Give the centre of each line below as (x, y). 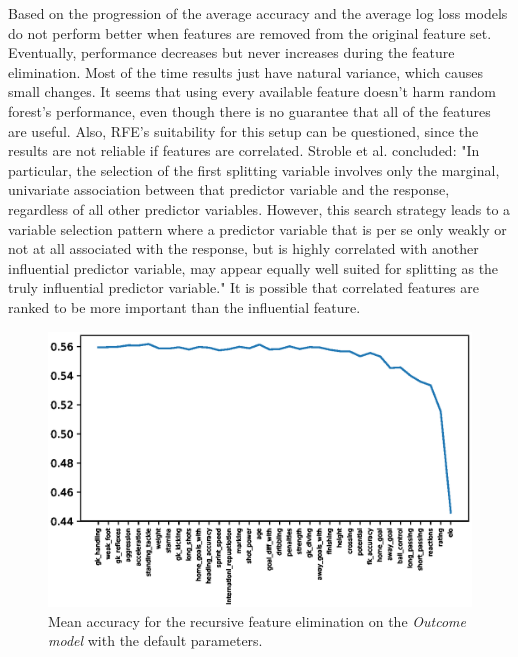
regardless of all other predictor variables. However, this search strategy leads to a (259, 208)
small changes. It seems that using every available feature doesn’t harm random (252, 91)
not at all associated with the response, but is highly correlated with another (243, 248)
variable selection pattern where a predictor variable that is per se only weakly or (257, 228)
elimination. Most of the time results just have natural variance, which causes (246, 71)
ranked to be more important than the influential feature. (184, 306)
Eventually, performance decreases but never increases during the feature (231, 52)
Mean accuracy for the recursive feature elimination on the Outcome (257, 620)
